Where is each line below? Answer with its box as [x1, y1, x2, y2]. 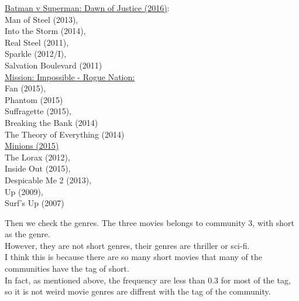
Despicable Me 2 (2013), [5, 173, 92, 186]
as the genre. [5, 228, 50, 240]
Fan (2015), [5, 82, 46, 94]
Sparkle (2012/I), [5, 47, 67, 60]
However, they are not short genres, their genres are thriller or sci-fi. [5, 239, 250, 251]
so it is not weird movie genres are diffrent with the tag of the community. [5, 285, 271, 297]
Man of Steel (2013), [5, 13, 78, 25]
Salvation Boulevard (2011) [5, 59, 102, 71]
